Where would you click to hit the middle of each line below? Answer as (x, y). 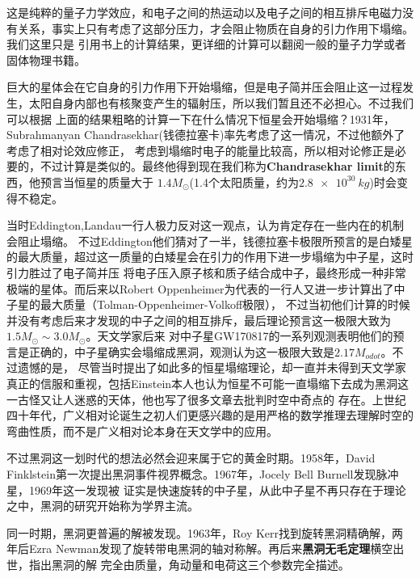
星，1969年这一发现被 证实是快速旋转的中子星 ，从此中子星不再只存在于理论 (206, 489)
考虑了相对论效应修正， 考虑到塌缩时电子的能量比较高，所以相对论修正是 (201, 150)
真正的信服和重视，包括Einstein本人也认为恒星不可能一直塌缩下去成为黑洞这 (208, 384)
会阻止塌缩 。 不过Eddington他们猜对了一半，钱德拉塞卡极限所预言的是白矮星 (210, 240)
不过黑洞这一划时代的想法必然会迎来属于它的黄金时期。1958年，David (191, 458)
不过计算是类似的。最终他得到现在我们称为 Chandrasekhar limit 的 (217, 166)
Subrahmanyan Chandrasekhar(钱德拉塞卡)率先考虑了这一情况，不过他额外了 (206, 135)
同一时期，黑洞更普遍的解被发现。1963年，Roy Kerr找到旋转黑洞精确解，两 (205, 532)
